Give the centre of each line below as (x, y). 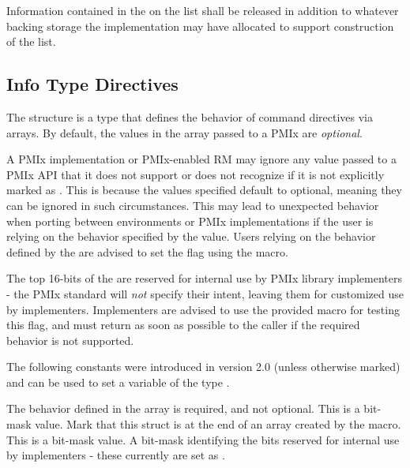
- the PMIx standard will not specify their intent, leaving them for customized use (205, 293)
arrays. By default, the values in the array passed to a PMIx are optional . (184, 132)
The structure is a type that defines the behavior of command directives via (190, 116)
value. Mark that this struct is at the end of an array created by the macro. (218, 424)
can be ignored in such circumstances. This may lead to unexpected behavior (193, 205)
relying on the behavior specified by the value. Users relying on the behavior (191, 236)
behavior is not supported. (70, 340)
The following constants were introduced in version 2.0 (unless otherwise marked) (203, 367)
